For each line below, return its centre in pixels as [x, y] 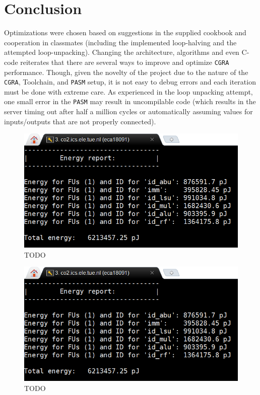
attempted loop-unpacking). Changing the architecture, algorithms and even [122, 52]
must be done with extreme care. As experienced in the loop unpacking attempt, [128, 91]
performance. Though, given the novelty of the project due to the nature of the [126, 72]
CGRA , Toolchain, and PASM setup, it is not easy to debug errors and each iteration [130, 82]
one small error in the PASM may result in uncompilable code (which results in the [130, 101]
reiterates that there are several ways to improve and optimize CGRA [125, 62]
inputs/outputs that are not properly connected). [80, 121]
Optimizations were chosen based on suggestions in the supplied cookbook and [125, 32]
